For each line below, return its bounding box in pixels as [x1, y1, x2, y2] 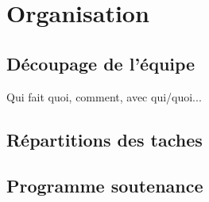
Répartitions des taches [6, 127, 203, 151]
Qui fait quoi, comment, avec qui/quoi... [6, 88, 202, 105]
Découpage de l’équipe [6, 51, 195, 75]
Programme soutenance [6, 173, 203, 198]
